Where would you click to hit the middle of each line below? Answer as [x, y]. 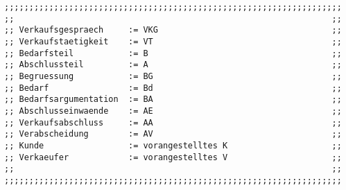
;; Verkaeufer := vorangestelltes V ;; [173, 157]
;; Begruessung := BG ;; [173, 76]
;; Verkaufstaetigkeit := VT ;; [173, 41]
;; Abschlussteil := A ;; [173, 65]
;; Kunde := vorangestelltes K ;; [173, 145]
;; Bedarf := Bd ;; [173, 88]
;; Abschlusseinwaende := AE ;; [173, 111]
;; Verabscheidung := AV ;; [173, 134]
